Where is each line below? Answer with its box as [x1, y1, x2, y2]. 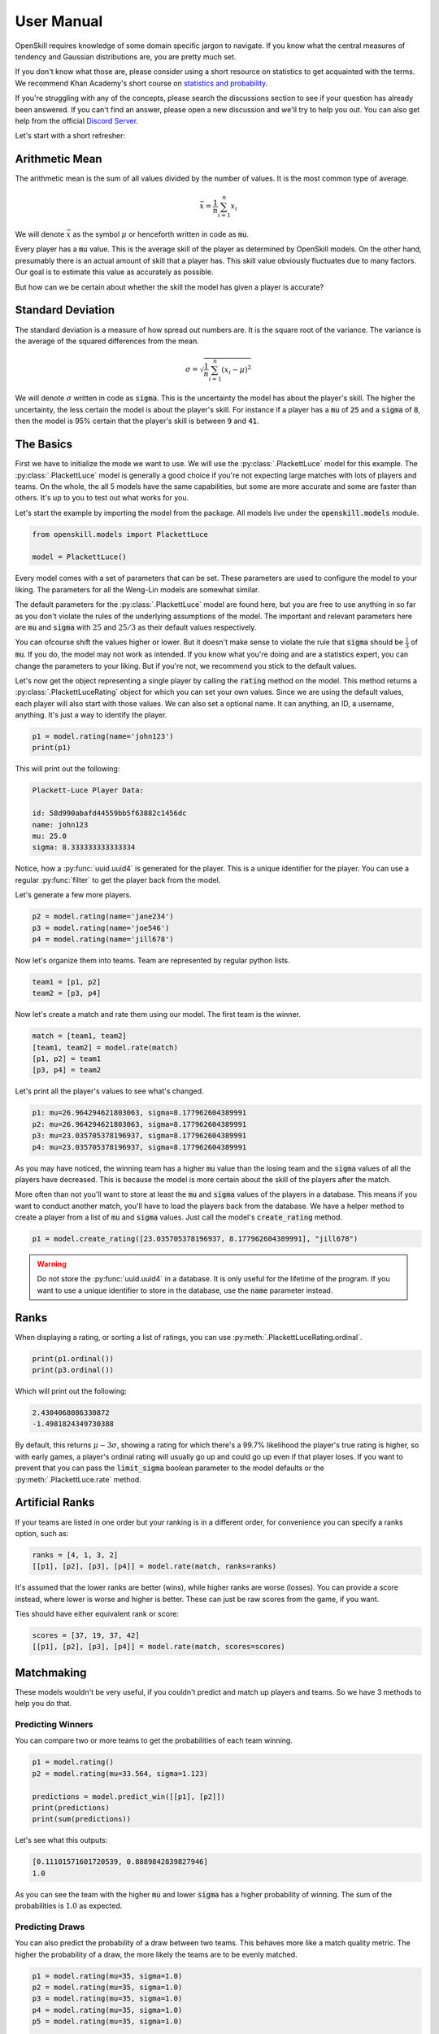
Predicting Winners [15, 1719, 93, 1731]
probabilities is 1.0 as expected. [15, 1901, 123, 1911]
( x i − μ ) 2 [221, 364, 252, 376]
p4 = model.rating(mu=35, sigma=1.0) [32, 2006, 183, 2014]
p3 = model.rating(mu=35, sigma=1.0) [32, 1994, 183, 2003]
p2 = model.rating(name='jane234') [32, 912, 174, 921]
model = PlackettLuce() [32, 552, 128, 561]
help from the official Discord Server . [15, 116, 138, 125]
